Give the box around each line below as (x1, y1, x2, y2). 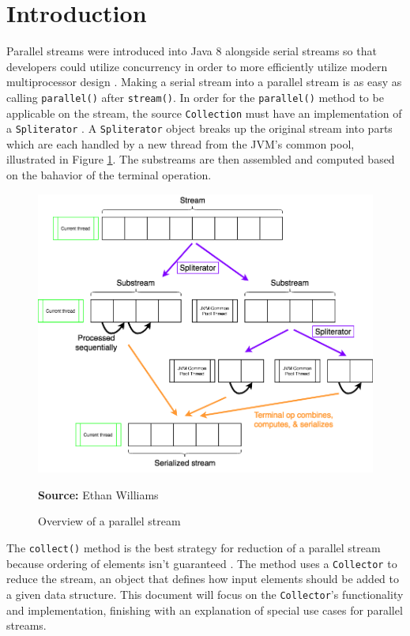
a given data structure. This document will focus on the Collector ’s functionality (6, 585, 404, 602)
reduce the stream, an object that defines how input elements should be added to (6, 570, 399, 587)
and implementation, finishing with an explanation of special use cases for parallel (6, 601, 403, 618)
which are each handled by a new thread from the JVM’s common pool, (6, 135, 355, 152)
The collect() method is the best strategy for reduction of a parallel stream (6, 540, 381, 556)
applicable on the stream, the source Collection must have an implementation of (6, 104, 402, 121)
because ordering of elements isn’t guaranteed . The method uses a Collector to (6, 555, 397, 571)
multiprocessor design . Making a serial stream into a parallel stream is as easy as (6, 73, 402, 90)
